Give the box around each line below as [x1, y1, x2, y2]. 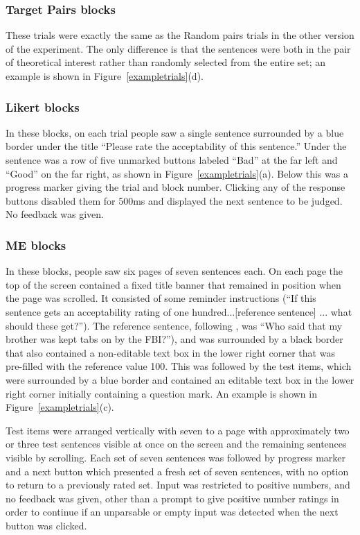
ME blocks [6, 236, 66, 253]
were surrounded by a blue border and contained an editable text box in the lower [6, 372, 354, 387]
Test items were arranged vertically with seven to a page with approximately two [6, 423, 350, 437]
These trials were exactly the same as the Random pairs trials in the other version [6, 28, 354, 42]
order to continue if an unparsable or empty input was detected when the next [6, 504, 339, 519]
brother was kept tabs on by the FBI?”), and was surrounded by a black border [6, 332, 343, 346]
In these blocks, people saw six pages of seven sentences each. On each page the [6, 264, 343, 278]
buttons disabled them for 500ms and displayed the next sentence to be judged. [6, 193, 343, 207]
